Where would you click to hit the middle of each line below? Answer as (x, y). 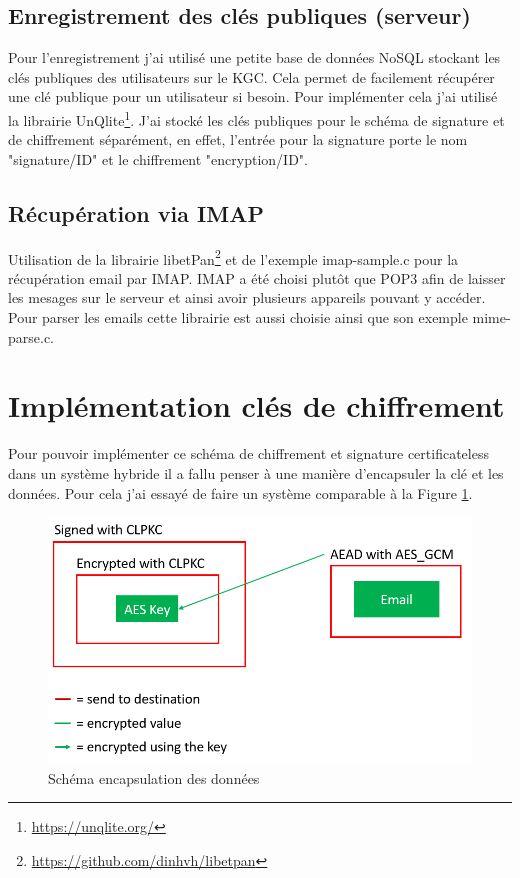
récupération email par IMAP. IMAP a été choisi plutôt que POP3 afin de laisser (257, 277)
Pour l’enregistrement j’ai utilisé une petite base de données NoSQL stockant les (254, 57)
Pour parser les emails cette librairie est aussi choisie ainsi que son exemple (238, 317)
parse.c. (31, 336)
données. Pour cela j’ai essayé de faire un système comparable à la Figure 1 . (240, 492)
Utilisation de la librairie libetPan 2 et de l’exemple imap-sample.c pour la (233, 257)
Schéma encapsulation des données (154, 777)
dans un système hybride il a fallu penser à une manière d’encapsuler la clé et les (256, 472)
